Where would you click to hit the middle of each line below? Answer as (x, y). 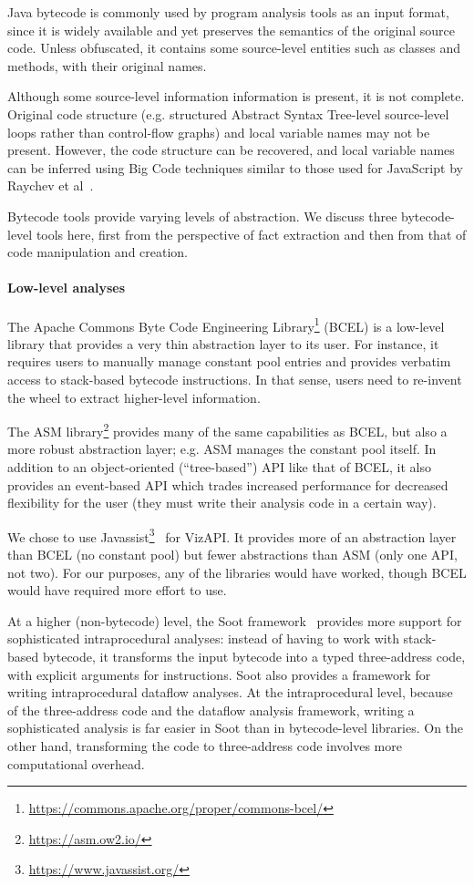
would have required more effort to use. (117, 590)
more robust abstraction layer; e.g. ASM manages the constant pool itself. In (222, 449)
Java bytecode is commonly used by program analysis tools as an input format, (228, 12)
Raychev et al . (51, 185)
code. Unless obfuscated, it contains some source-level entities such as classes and (234, 48)
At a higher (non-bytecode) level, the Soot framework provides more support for (235, 620)
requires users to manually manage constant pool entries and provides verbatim (229, 361)
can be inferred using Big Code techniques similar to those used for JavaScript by (235, 167)
